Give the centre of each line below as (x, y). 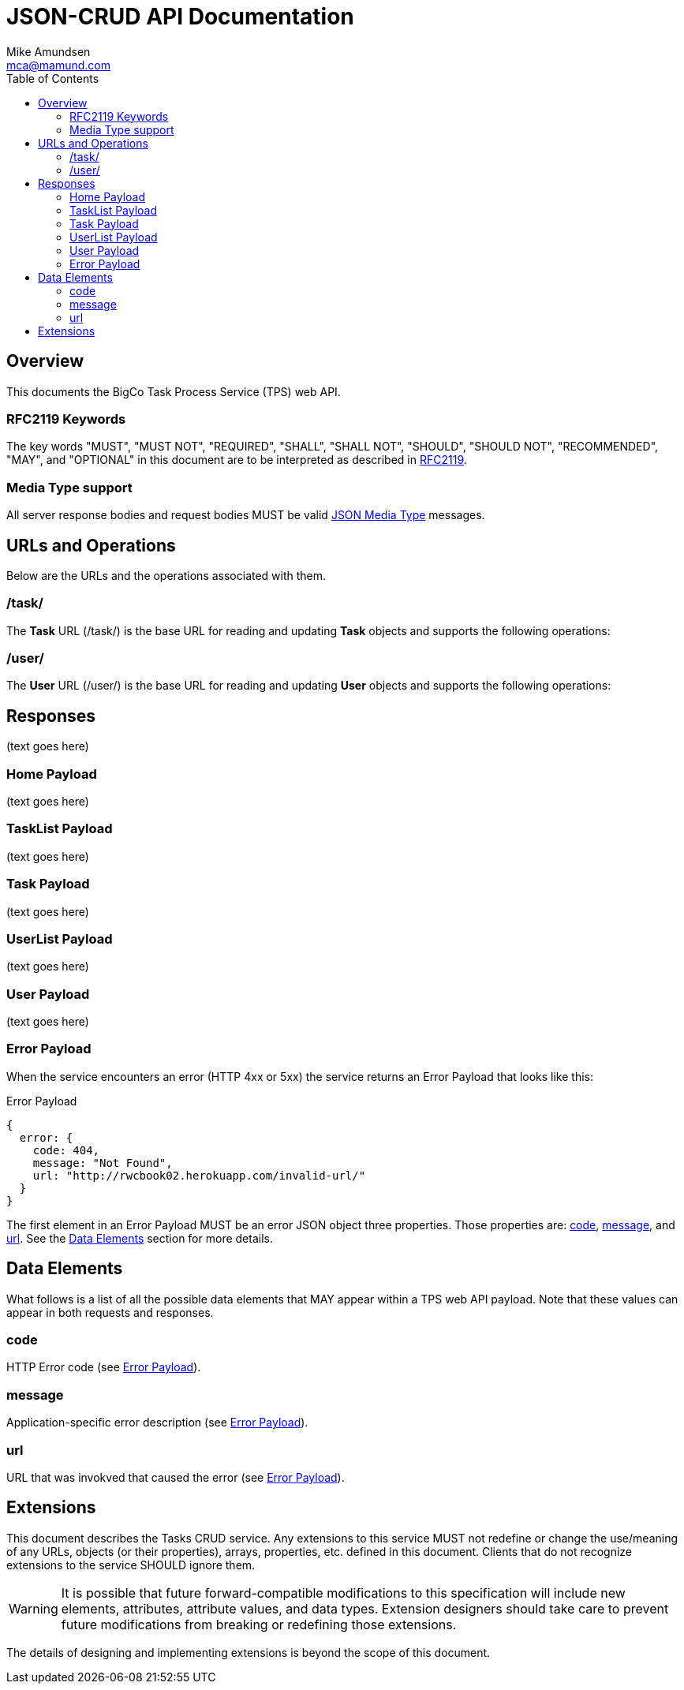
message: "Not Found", (103, 1163)
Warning (34, 1608)
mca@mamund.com (58, 65)
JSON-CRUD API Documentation (180, 17)
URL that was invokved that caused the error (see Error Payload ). (176, 1477)
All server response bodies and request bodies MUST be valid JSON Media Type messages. (246, 515)
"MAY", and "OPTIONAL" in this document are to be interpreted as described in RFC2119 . (237, 460)
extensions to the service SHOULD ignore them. (131, 1565)
